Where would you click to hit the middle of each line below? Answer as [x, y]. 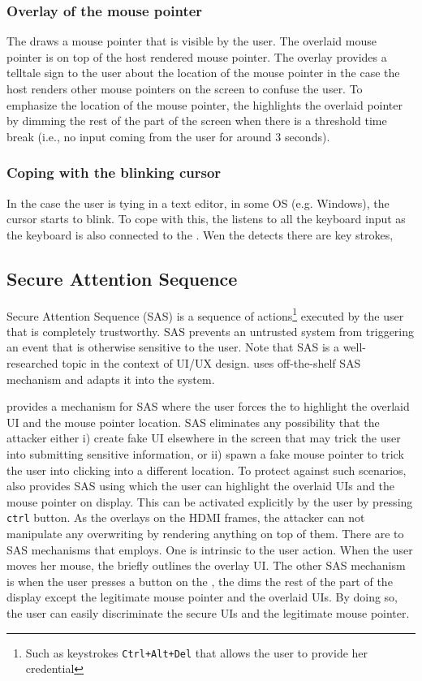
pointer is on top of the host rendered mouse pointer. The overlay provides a [197, 56]
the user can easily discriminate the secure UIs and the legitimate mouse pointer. [208, 612]
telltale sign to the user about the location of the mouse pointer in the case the [203, 73]
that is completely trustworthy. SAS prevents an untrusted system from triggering [211, 331]
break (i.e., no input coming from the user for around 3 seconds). [168, 136]
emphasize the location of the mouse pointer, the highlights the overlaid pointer [205, 104]
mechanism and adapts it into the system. [111, 379]
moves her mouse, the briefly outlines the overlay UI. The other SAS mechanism [206, 565]
